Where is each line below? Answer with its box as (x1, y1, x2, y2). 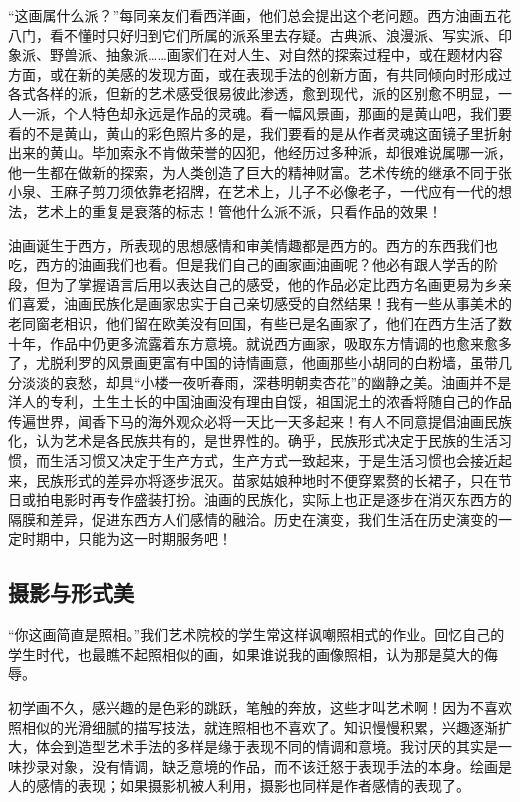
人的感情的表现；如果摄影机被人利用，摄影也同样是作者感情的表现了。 (8, 775, 470, 796)
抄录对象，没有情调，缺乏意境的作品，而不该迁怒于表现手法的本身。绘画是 (21, 755, 512, 776)
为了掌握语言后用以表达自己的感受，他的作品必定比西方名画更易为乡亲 (49, 273, 512, 294)
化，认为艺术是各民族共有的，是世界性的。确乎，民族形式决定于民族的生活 (8, 430, 498, 451)
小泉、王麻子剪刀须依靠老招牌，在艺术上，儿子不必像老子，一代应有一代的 (8, 181, 498, 202)
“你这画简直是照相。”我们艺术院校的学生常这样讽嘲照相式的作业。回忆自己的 (8, 624, 505, 645)
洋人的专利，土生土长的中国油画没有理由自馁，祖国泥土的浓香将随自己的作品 (8, 391, 512, 412)
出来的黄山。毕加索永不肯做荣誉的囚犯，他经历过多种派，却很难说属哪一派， (8, 142, 512, 163)
